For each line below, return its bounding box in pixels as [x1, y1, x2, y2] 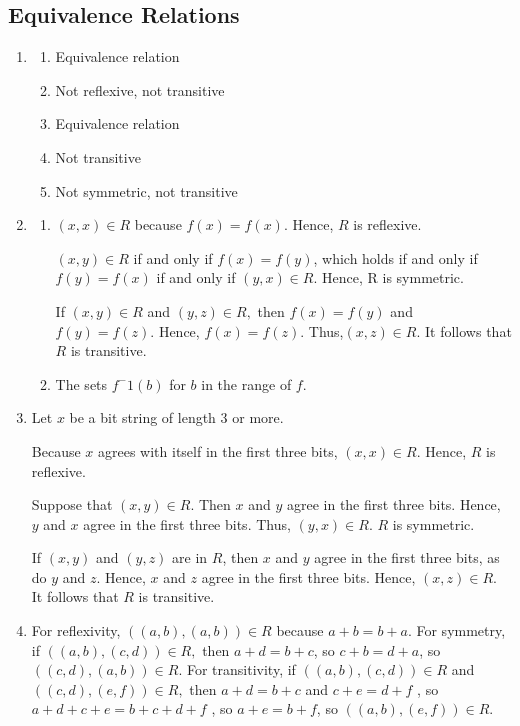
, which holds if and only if [313, 247, 478, 268]
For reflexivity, [31, 620, 121, 641]
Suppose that [31, 494, 113, 515]
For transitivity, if [186, 659, 296, 680]
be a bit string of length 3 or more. [69, 407, 284, 428]
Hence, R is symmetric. [322, 267, 464, 288]
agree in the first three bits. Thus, [83, 513, 291, 534]
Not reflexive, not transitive [55, 79, 225, 100]
